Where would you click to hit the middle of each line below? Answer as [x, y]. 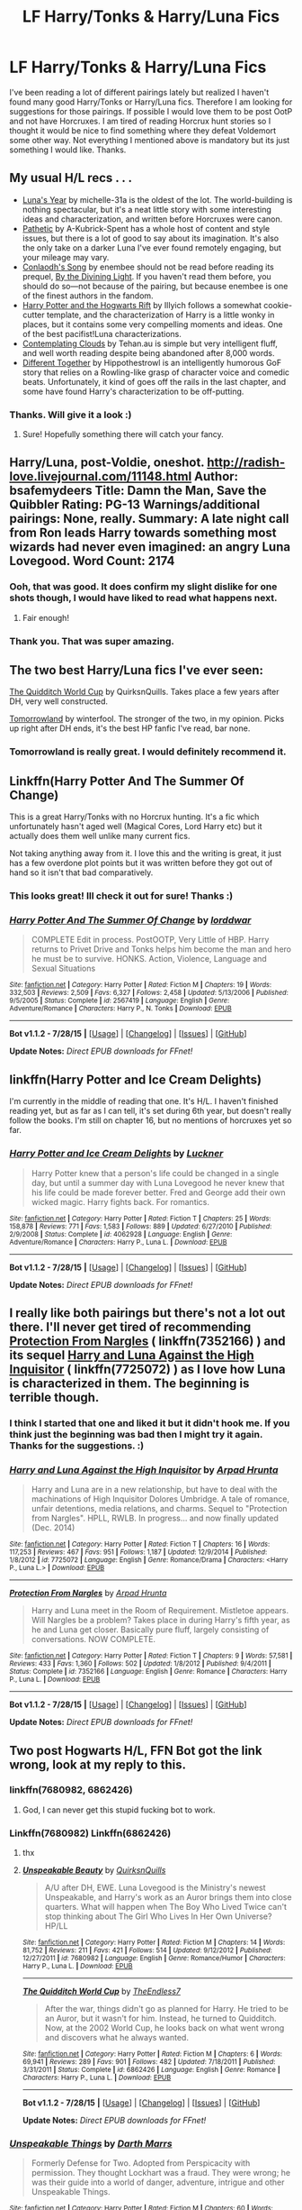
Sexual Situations [63, 968]
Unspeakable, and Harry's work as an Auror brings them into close [168, 1897]
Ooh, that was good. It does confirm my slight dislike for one [143, 587]
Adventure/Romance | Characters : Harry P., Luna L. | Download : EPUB [118, 1242]
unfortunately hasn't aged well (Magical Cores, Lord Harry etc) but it [136, 826]
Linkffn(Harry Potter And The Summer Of [127, 781]
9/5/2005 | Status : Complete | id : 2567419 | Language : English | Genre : [120, 1001]
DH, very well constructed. [59, 701]
